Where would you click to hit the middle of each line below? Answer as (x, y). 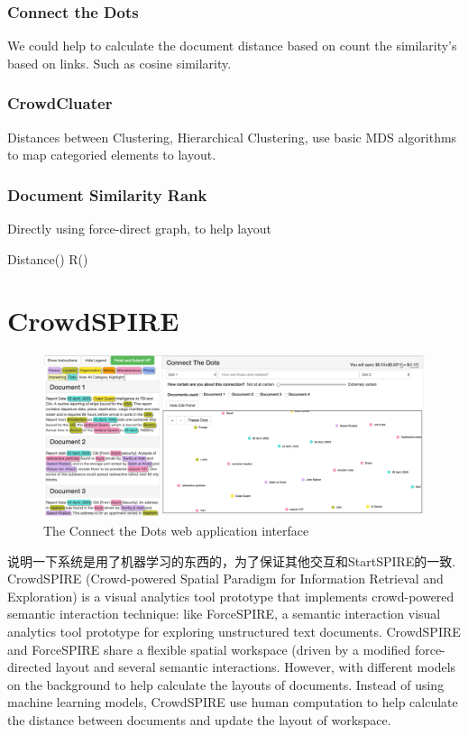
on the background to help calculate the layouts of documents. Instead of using (226, 684)
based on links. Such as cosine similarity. (119, 63)
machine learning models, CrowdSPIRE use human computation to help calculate (233, 702)
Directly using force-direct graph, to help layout (139, 229)
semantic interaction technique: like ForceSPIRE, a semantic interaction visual (224, 614)
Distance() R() (48, 258)
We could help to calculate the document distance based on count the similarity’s (232, 46)
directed (30, 667)
